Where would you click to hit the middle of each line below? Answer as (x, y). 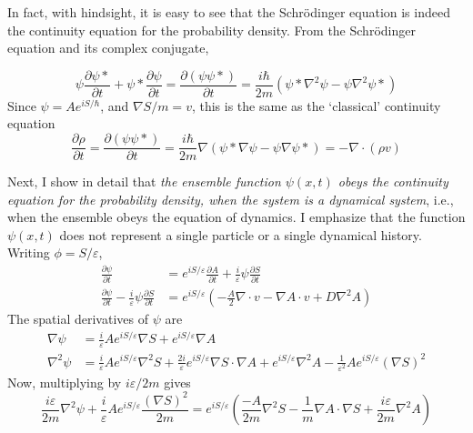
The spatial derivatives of (78, 319)
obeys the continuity (393, 181)
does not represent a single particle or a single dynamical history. (241, 234)
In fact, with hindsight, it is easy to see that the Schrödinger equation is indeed (229, 12)
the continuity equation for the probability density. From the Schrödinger (211, 30)
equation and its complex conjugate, (108, 48)
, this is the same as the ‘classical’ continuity (316, 105)
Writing (29, 252)
